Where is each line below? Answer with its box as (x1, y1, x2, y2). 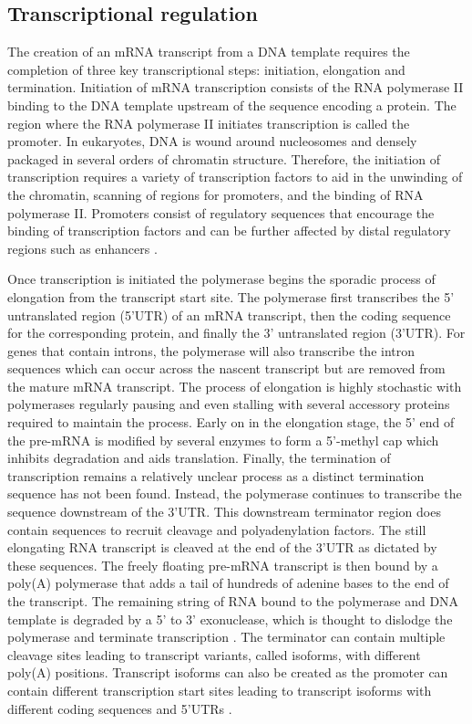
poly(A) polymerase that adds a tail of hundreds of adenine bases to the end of (7, 573, 449, 593)
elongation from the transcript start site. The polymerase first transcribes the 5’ (7, 287, 455, 306)
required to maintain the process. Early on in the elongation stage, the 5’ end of (7, 413, 455, 432)
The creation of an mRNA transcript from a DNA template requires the (7, 42, 410, 61)
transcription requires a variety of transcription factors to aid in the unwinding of (7, 167, 463, 186)
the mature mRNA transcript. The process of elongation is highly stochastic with (7, 376, 462, 395)
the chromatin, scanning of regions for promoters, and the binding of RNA (7, 184, 424, 204)
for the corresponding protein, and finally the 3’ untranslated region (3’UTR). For (7, 323, 466, 342)
